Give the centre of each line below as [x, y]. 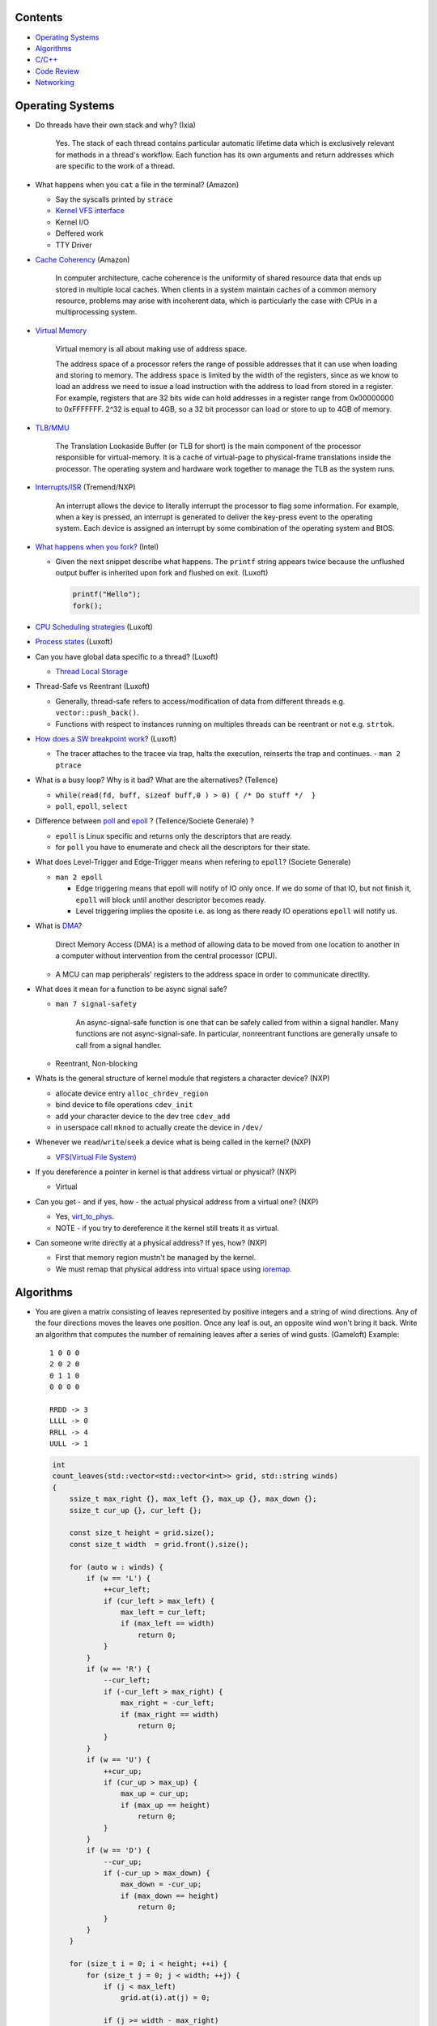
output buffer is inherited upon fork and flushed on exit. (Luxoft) [162, 573]
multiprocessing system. [96, 312]
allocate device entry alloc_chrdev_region [132, 1093]
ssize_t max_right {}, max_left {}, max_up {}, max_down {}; [193, 1499]
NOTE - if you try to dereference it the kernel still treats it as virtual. [167, 1228]
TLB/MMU [52, 427]
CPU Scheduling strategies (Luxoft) [94, 626]
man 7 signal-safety [96, 1004]
